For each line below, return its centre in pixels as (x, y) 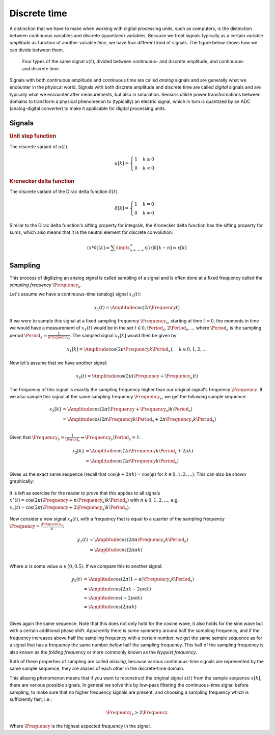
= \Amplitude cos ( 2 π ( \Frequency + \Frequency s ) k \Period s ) (128, 410)
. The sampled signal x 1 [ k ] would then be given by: (124, 336)
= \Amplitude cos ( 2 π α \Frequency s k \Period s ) (139, 540)
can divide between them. (37, 50)
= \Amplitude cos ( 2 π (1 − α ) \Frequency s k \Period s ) (139, 580)
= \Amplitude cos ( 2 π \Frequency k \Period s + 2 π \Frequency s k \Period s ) (140, 420)
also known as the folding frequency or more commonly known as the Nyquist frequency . (103, 652)
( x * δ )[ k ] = (98, 248)
